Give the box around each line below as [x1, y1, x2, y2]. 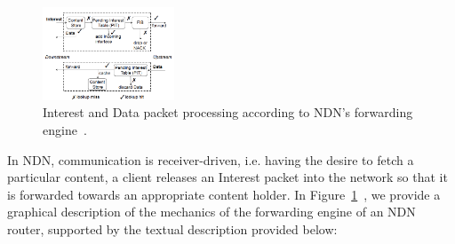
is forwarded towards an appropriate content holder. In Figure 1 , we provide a [7, 185, 441, 203]
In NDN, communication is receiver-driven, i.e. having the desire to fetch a [7, 150, 414, 169]
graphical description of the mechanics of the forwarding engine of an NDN [7, 202, 416, 221]
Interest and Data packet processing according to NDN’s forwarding [43, 103, 413, 122]
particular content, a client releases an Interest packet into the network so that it [7, 168, 448, 186]
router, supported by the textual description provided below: [7, 220, 338, 239]
